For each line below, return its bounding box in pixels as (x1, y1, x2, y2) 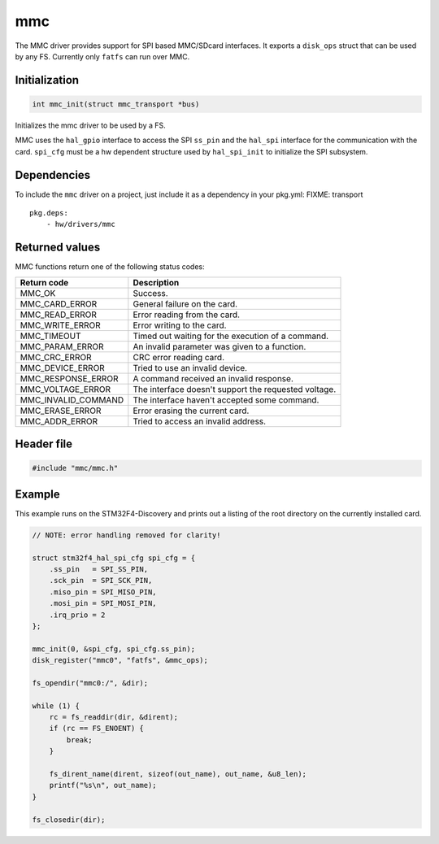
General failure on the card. (133, 298, 238, 309)
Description (133, 276, 180, 288)
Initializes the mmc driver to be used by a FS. (15, 120, 166, 130)
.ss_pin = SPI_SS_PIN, (49, 564, 149, 573)
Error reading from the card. (133, 309, 240, 320)
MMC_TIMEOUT (20, 330, 81, 342)
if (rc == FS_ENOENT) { (49, 724, 144, 733)
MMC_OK (20, 287, 56, 298)
